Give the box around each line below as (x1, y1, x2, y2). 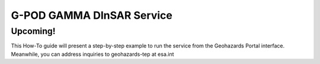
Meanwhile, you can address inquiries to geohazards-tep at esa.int (11, 50, 174, 58)
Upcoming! (11, 26, 56, 36)
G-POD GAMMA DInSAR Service (11, 9, 173, 22)
